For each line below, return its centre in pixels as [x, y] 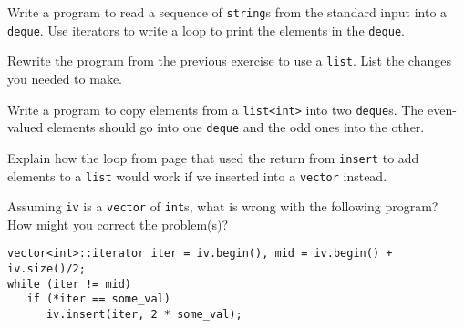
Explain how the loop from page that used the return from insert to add [213, 157]
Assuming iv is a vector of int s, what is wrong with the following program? [223, 206]
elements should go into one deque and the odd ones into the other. [236, 127]
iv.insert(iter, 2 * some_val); [144, 315]
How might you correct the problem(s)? [118, 224]
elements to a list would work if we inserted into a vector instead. [197, 175]
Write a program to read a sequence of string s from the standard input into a [227, 12]
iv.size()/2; [46, 269]
